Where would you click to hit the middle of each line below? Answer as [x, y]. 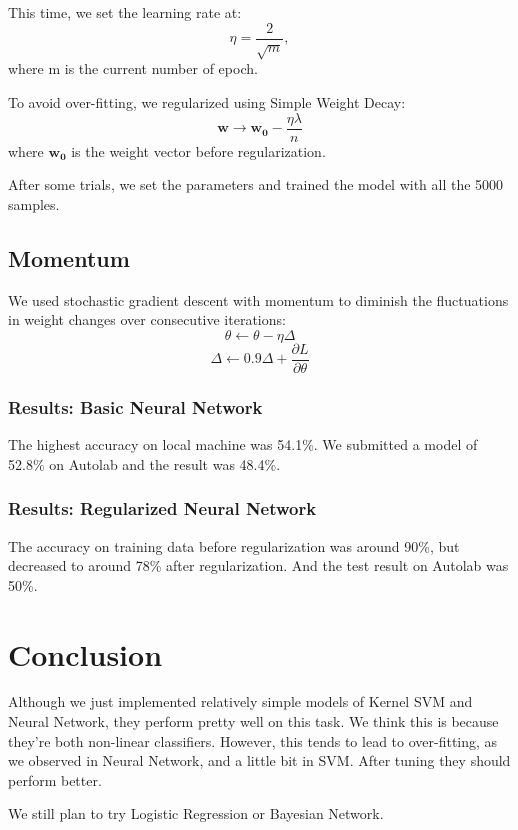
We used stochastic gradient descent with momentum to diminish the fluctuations [258, 299]
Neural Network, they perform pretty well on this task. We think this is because [253, 721]
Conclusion [85, 653]
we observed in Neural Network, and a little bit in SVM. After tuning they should [259, 760]
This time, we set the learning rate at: [125, 12]
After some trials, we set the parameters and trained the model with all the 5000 [256, 184]
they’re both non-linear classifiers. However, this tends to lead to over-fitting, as [253, 740]
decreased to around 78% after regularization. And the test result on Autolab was [258, 565]
